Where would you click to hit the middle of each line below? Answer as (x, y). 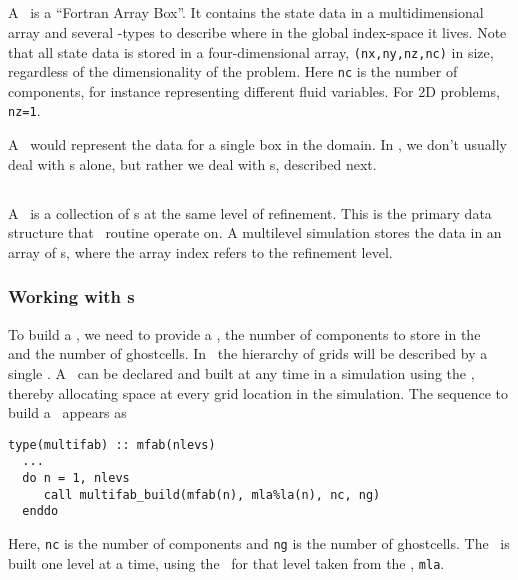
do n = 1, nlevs (76, 478)
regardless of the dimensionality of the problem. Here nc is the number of (233, 71)
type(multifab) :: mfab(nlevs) (112, 444)
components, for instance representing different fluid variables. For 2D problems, (254, 90)
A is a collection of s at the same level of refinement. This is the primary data (250, 212)
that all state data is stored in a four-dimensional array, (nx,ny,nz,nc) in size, (251, 51)
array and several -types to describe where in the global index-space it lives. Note (257, 31)
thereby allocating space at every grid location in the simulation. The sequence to (258, 392)
